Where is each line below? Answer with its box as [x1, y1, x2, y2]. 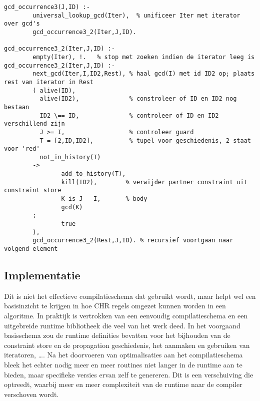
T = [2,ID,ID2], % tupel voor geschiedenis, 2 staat [39, 137, 251, 144]
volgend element [4, 245, 58, 253]
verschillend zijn [4, 120, 65, 128]
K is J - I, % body [61, 195, 147, 203]
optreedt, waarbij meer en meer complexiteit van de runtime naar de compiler [4, 379, 242, 389]
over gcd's [4, 20, 40, 28]
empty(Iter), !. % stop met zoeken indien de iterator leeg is [32, 53, 255, 61]
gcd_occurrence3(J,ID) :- [4, 4, 90, 11]
